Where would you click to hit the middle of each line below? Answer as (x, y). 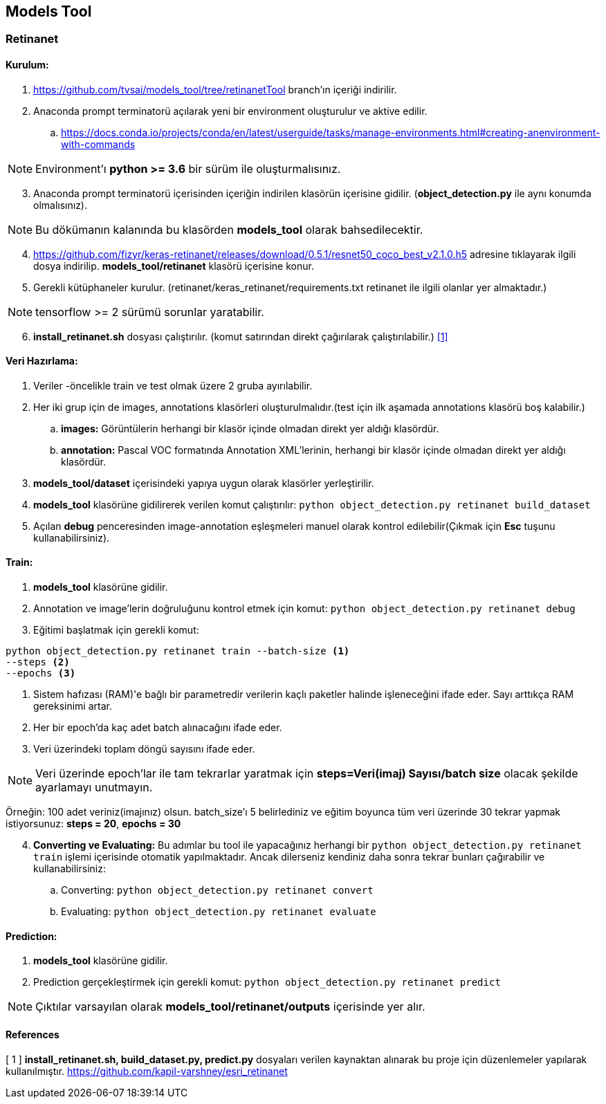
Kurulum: (27, 65)
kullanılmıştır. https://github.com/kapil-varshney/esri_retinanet (147, 1071)
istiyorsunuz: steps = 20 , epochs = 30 (93, 824)
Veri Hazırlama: (42, 361)
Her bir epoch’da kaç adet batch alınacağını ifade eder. (158, 728)
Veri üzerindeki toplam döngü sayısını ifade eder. (144, 749)
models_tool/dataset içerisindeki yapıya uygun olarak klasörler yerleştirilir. (204, 483)
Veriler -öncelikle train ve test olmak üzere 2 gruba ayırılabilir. (173, 385)
